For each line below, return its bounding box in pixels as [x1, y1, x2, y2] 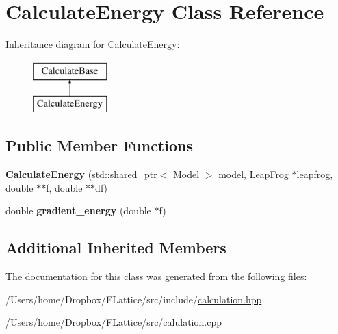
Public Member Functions [5, 135, 193, 156]
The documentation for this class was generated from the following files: [5, 269, 307, 283]
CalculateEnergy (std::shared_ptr [5, 167, 157, 181]
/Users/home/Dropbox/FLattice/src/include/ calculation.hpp [5, 292, 262, 306]
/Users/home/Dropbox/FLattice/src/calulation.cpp [5, 315, 222, 329]
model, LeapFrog [218, 167, 289, 181]
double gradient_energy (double [5, 203, 151, 218]
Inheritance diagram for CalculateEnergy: [5, 37, 180, 51]
